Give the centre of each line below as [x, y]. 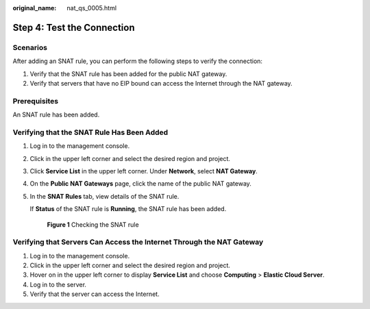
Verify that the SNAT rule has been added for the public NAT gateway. [128, 74]
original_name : [35, 8]
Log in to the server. [58, 284]
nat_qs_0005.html [91, 8]
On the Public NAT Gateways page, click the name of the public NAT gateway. [140, 184]
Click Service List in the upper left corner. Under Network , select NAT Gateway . [144, 171]
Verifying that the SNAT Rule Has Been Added [90, 132]
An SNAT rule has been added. [56, 115]
